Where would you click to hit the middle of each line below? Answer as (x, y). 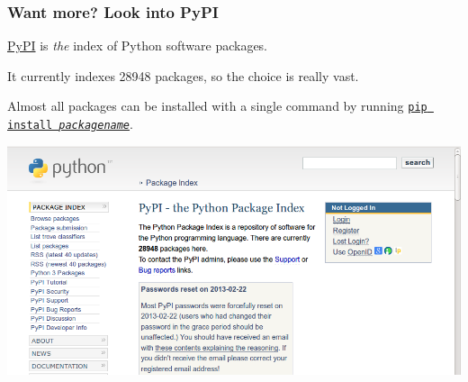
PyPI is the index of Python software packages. (137, 45)
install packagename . (70, 124)
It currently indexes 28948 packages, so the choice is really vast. (183, 75)
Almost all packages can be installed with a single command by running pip (217, 106)
